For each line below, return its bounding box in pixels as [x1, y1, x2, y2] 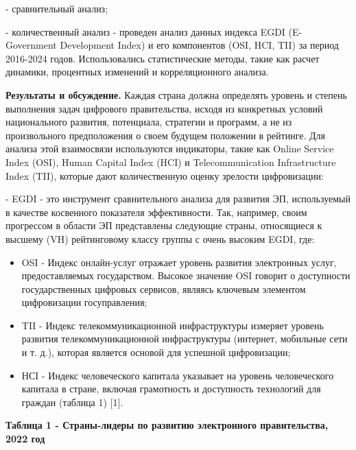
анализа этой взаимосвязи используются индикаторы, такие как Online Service [5, 141, 334, 156]
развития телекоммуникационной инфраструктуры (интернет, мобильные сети [21, 331, 348, 346]
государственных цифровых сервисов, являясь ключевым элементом [21, 281, 306, 296]
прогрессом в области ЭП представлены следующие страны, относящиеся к [5, 218, 322, 233]
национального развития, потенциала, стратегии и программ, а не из [5, 115, 292, 129]
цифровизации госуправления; [21, 295, 147, 309]
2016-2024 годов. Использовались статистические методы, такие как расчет [5, 51, 320, 65]
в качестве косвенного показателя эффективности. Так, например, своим [5, 204, 307, 219]
